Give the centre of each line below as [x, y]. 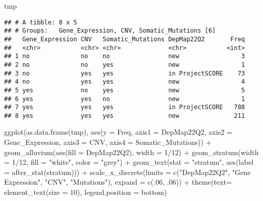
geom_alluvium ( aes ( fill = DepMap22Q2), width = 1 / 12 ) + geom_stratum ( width [131, 152]
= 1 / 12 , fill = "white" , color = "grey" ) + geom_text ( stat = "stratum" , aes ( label [129, 162]
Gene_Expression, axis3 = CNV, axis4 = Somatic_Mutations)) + [108, 142]
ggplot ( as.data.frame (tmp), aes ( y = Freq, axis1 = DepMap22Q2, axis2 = [118, 132]
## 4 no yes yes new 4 [125, 82]
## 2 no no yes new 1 [125, 65]
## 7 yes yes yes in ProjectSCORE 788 [125, 107]
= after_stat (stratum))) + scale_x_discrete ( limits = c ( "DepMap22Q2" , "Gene [127, 172]
